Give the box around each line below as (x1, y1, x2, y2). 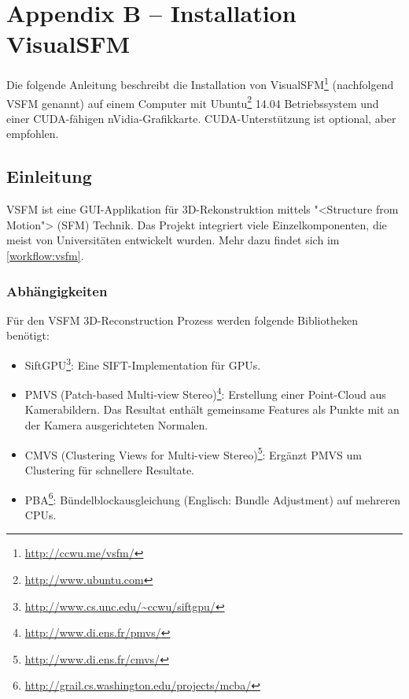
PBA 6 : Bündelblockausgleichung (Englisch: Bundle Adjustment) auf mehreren (24, 489, 401, 508)
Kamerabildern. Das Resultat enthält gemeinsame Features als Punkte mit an (24, 401, 400, 418)
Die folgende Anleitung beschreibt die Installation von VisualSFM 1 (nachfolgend (6, 74, 394, 92)
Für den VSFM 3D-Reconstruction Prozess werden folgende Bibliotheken (6, 311, 358, 328)
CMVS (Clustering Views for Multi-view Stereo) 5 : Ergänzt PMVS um (24, 444, 362, 463)
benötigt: (6, 327, 50, 344)
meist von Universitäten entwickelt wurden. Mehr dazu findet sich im (6, 232, 340, 248)
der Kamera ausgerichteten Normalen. (24, 417, 208, 433)
